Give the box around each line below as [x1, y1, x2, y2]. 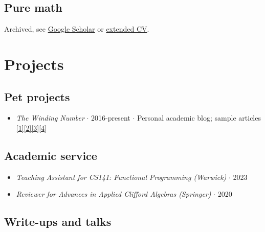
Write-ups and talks [4, 214, 112, 229]
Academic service [4, 147, 97, 163]
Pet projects [4, 88, 70, 104]
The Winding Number [16, 112, 84, 123]
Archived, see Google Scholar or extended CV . [4, 24, 149, 34]
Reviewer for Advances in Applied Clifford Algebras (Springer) [16, 189, 211, 199]
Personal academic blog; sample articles [137, 112, 261, 123]
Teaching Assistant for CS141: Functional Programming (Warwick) [16, 171, 227, 182]
